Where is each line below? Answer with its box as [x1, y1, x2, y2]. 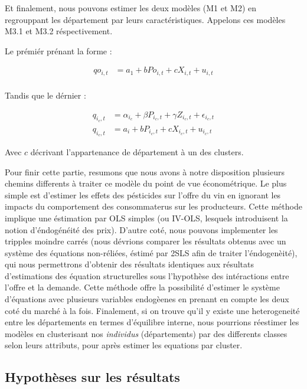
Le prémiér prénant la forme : [5, 44, 112, 57]
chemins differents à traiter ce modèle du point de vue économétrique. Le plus [5, 177, 287, 189]
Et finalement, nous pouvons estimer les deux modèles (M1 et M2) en [5, 2, 257, 14]
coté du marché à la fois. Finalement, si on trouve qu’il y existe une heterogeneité [5, 304, 300, 316]
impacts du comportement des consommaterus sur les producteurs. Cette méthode [5, 200, 302, 213]
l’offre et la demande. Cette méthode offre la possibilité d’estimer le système [5, 281, 280, 293]
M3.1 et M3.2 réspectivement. [5, 25, 113, 37]
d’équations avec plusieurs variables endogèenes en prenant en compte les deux [5, 293, 289, 305]
